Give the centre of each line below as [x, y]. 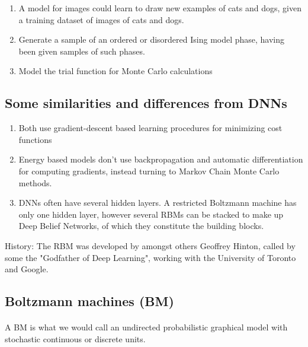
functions [35, 139]
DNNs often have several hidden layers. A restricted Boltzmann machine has [158, 203]
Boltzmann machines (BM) [89, 301]
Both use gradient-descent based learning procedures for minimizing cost [150, 128]
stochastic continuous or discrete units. [75, 338]
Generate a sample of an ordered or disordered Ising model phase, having [152, 39]
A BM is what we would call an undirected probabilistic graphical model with [146, 327]
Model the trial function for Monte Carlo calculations [115, 71]
